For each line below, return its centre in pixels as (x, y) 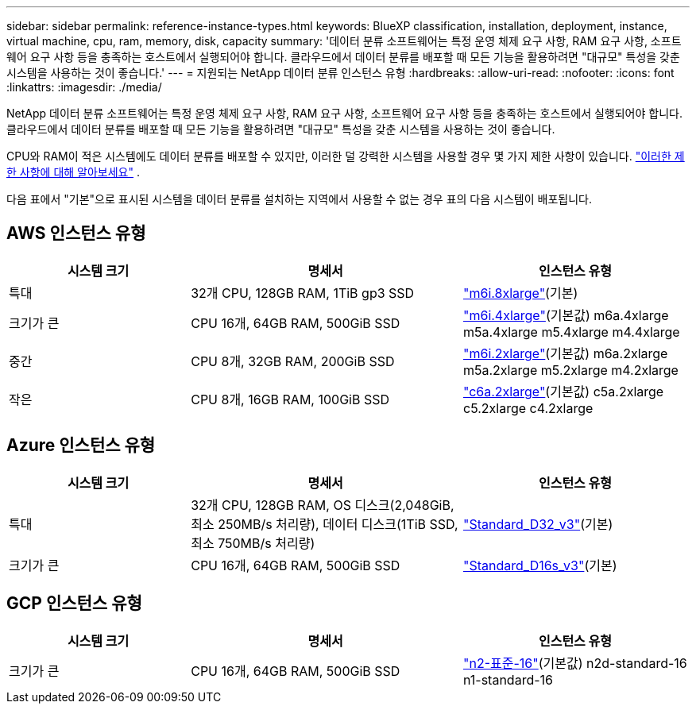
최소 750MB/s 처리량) (253, 543)
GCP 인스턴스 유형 (74, 604)
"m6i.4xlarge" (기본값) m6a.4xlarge (566, 315)
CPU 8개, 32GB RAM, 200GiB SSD (293, 361)
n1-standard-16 (508, 679)
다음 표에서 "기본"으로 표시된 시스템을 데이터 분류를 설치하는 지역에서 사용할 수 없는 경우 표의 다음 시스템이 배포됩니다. (299, 199)
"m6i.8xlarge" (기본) (520, 293)
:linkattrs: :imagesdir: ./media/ (84, 87)
